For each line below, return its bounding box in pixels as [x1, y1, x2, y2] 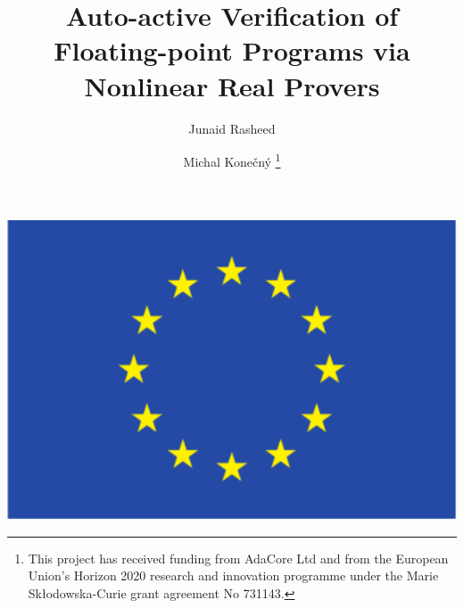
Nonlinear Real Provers [84, 67, 380, 103]
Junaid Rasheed [188, 119, 276, 137]
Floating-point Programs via [54, 32, 410, 69]
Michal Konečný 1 [183, 150, 281, 170]
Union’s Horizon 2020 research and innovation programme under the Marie [28, 566, 439, 585]
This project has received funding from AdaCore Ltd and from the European [28, 548, 449, 567]
